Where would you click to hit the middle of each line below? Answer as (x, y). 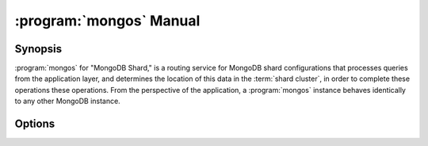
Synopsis (38, 49)
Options (35, 124)
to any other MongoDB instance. (67, 101)
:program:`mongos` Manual (107, 21)
